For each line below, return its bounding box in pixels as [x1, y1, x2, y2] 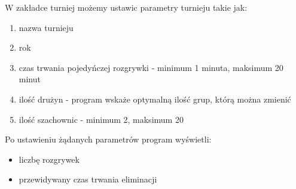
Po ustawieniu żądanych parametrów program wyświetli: [5, 133, 212, 145]
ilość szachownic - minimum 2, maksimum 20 [19, 113, 184, 125]
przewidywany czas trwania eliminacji [19, 173, 157, 185]
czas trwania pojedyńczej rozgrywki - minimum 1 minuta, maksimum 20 [19, 61, 283, 73]
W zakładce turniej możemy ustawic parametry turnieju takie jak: [5, 1, 248, 13]
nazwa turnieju [19, 21, 74, 33]
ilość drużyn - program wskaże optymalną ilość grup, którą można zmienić [19, 92, 291, 105]
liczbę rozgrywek [19, 153, 80, 165]
